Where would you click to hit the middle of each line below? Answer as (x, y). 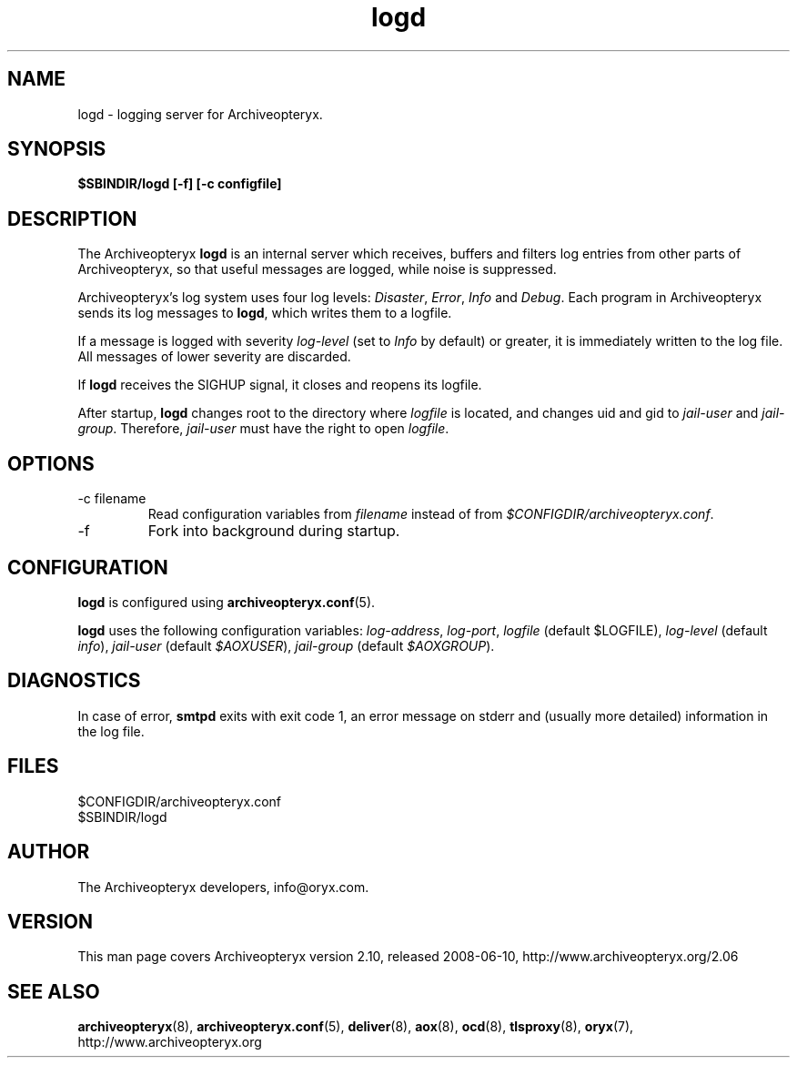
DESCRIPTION (72, 218)
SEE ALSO (54, 991)
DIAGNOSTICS (74, 681)
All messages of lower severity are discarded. (214, 357)
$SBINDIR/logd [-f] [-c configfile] (180, 184)
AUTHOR (49, 852)
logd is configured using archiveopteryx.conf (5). (227, 602)
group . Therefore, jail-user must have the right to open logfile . (263, 429)
